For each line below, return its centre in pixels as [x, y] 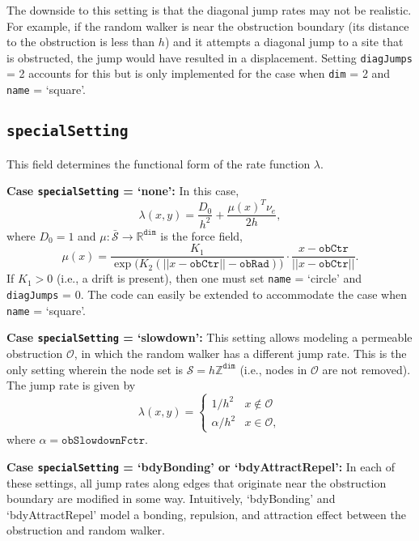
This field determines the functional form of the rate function [159, 163]
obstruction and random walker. [86, 530]
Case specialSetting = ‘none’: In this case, [123, 191]
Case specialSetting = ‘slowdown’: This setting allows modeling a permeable [209, 337]
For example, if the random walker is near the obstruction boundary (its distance [208, 26]
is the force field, [201, 235]
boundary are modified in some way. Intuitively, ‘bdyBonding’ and [171, 498]
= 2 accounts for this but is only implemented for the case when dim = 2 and [199, 73]
